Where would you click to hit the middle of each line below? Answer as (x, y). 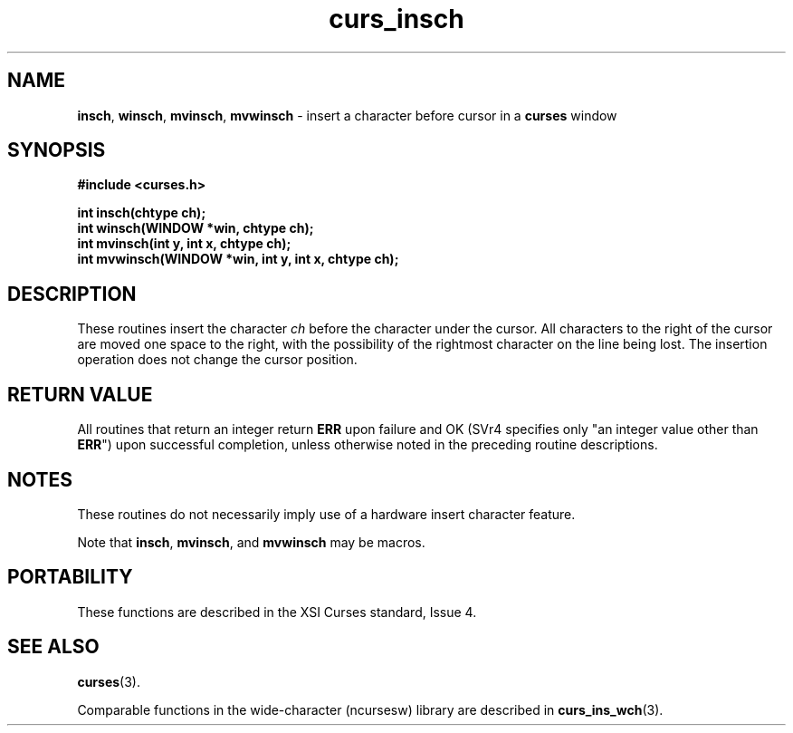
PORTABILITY (70, 577)
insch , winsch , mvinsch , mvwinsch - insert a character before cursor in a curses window (347, 115)
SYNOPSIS (57, 150)
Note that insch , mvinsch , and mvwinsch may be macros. (251, 542)
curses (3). (109, 681)
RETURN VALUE (80, 394)
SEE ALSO (53, 647)
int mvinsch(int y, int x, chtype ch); (184, 244)
